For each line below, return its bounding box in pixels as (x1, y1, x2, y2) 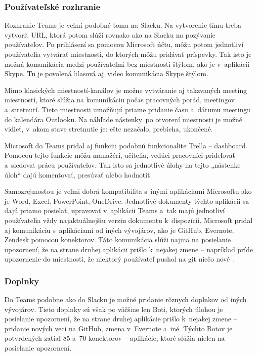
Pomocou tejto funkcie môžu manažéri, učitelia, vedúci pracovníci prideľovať (4, 150, 235, 160)
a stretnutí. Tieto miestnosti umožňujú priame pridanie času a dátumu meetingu (4, 104, 251, 114)
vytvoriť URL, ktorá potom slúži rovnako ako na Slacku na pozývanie (4, 29, 215, 40)
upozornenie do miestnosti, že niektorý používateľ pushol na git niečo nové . (4, 254, 234, 264)
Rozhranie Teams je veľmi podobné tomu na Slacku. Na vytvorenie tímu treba (4, 20, 242, 30)
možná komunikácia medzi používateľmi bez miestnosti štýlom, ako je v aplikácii (4, 58, 250, 69)
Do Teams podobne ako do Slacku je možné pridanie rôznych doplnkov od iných (4, 294, 247, 305)
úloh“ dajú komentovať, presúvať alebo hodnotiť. (4, 169, 152, 179)
